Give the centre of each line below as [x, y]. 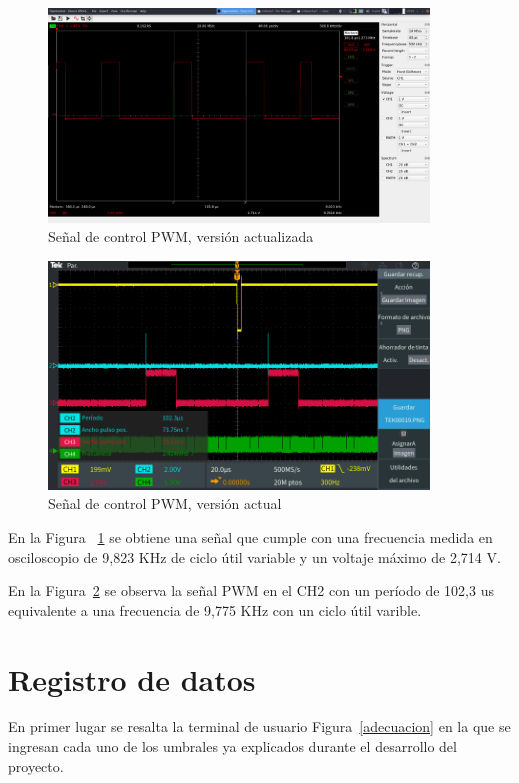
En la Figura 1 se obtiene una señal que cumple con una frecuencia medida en [250, 536]
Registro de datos [132, 678]
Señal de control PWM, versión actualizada [181, 236]
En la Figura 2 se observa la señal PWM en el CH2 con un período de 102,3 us [251, 590]
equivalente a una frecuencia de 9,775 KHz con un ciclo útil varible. [215, 609]
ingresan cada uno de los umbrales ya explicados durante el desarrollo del [232, 746]
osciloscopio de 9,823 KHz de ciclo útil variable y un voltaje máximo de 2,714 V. [254, 556]
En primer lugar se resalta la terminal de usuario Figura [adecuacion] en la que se [259, 726]
